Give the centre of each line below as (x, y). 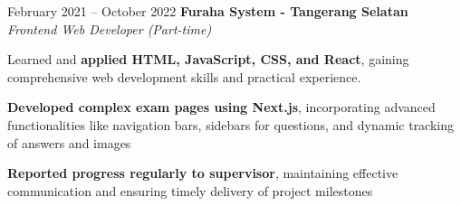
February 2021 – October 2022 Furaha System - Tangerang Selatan (208, 11)
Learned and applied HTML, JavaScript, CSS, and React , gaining (208, 59)
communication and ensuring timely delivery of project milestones (190, 190)
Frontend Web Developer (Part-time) (110, 28)
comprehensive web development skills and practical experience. (184, 76)
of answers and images (69, 142)
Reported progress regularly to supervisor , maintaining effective (203, 173)
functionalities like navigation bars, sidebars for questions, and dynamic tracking (231, 124)
